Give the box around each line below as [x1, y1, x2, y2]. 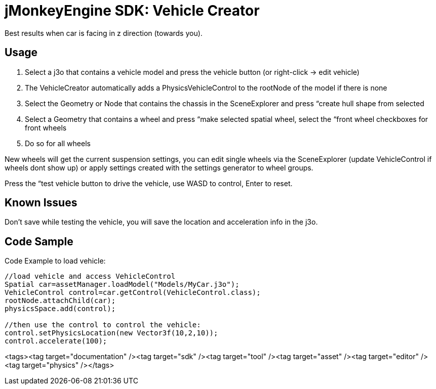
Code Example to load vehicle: [5, 256, 106, 266]
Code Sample [5, 235, 73, 248]
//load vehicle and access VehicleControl [5, 272, 176, 281]
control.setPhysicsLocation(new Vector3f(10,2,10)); [5, 329, 218, 337]
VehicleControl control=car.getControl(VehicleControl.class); [5, 288, 261, 297]
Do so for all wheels [25, 139, 91, 148]
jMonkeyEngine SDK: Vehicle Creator [5, 2, 260, 19]
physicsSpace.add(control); [5, 305, 116, 313]
